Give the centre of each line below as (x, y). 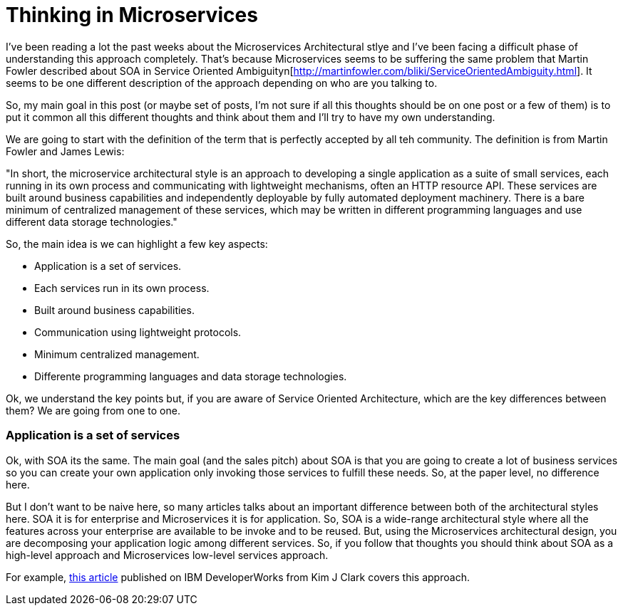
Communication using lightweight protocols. (138, 332)
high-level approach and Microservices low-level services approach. (167, 555)
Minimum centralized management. (117, 354)
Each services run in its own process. (122, 288)
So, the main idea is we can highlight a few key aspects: (137, 244)
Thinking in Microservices (132, 15)
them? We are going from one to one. (93, 410)
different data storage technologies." (92, 221)
